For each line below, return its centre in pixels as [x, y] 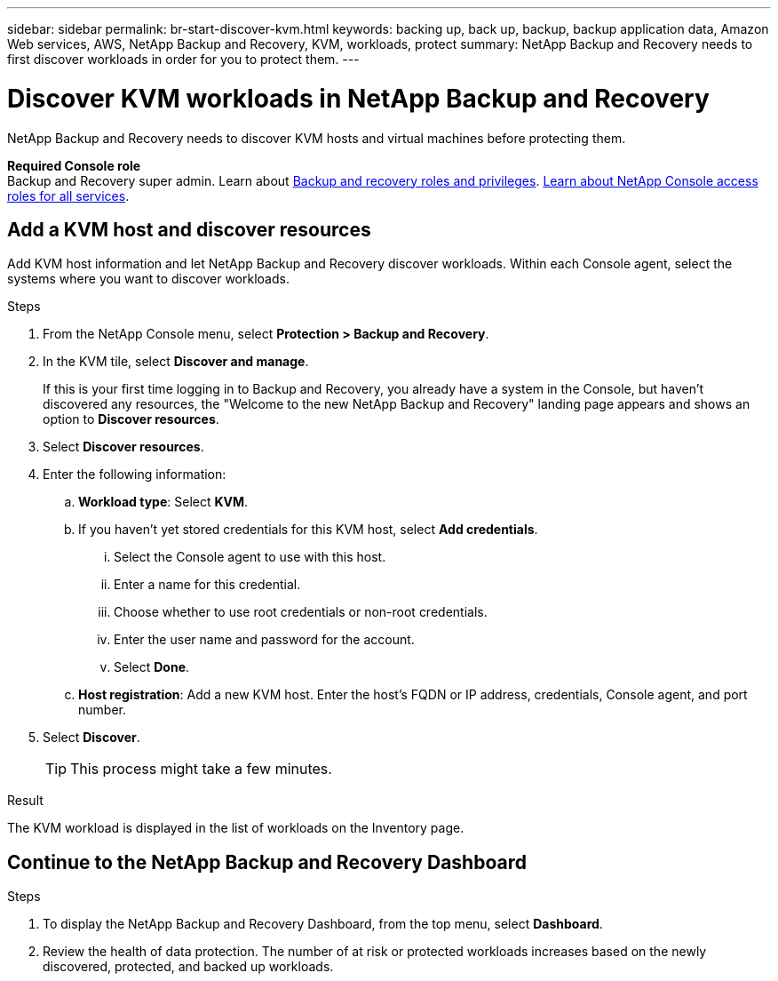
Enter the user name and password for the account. [264, 640]
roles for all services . [68, 195]
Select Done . [152, 667]
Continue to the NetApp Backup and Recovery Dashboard [267, 862]
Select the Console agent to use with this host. [250, 557]
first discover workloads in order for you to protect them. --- [183, 59]
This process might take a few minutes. [201, 769]
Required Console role [74, 165]
